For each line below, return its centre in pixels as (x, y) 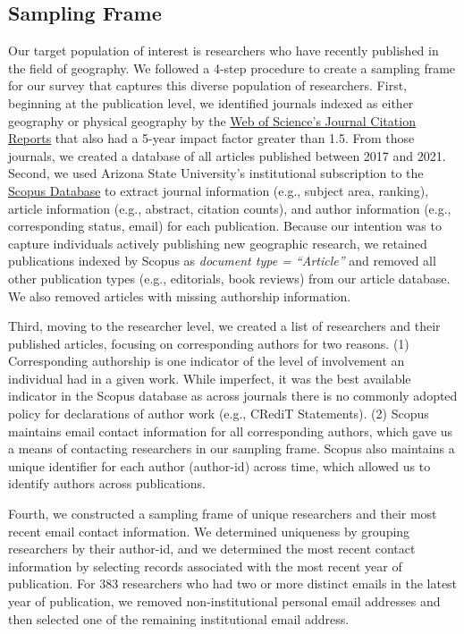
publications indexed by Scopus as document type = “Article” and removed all (222, 261)
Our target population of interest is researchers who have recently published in (224, 51)
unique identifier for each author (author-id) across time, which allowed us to (219, 465)
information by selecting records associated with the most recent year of (205, 566)
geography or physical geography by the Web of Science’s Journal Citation (212, 120)
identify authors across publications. (107, 483)
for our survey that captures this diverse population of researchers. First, (207, 85)
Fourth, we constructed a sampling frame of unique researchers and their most (223, 514)
